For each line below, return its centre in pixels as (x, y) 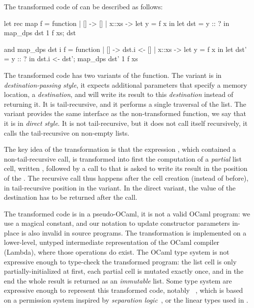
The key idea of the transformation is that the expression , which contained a (120, 149)
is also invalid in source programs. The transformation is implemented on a (134, 232)
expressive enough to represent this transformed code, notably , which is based (124, 290)
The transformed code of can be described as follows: (83, 6)
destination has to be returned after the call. (71, 197)
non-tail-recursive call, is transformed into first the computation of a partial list (123, 158)
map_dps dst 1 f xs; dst (40, 33)
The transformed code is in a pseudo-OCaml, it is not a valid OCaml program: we (127, 213)
